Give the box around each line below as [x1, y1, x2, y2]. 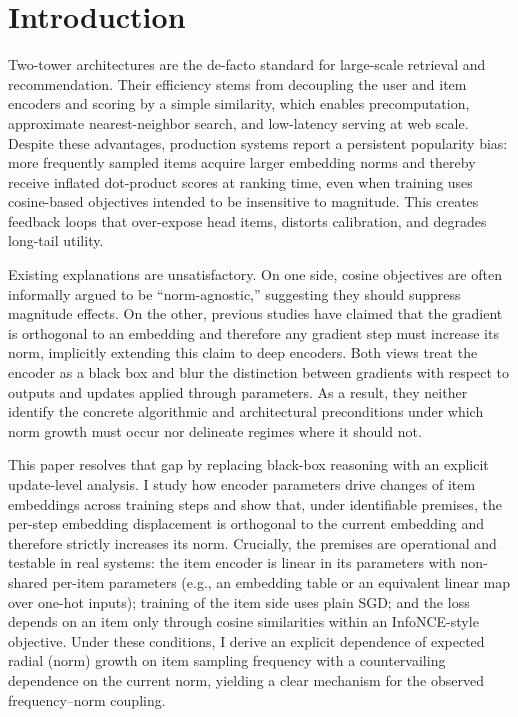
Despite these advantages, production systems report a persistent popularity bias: [8, 132, 508, 153]
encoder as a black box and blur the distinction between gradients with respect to [8, 362, 509, 383]
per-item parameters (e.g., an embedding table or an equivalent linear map [52, 571, 511, 592]
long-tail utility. [8, 230, 104, 251]
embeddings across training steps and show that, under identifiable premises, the [8, 493, 502, 514]
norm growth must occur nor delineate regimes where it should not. [8, 420, 422, 441]
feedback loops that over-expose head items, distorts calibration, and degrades [8, 210, 487, 231]
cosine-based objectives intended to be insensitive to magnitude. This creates [8, 191, 479, 212]
